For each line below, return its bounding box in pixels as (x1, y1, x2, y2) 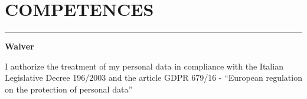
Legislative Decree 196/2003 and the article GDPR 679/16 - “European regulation (5, 71, 302, 84)
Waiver (5, 40, 34, 52)
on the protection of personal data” (5, 82, 133, 95)
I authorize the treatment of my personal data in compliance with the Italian (5, 60, 283, 72)
